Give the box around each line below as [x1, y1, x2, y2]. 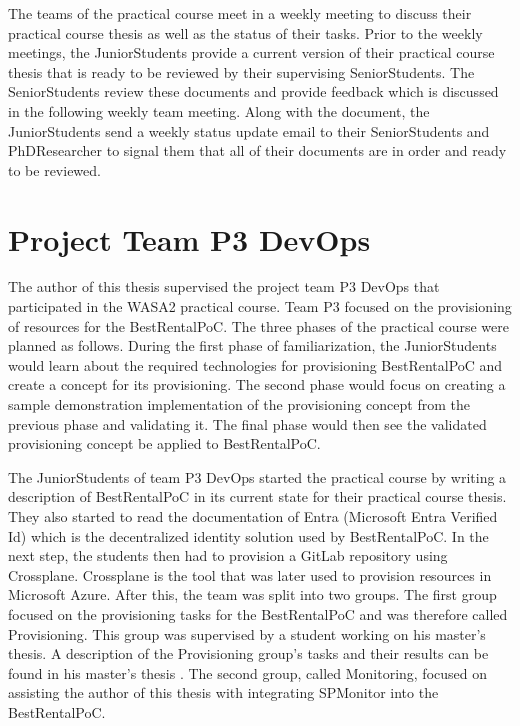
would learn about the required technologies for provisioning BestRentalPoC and [8, 354, 503, 375]
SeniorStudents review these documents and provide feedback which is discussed [8, 81, 499, 102]
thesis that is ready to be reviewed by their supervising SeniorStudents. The [8, 61, 475, 82]
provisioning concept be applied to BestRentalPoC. [8, 433, 321, 454]
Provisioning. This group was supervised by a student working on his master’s [8, 623, 486, 644]
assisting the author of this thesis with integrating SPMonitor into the [8, 682, 439, 703]
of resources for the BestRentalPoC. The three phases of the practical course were [8, 315, 509, 336]
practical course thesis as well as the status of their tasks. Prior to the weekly [8, 22, 483, 43]
